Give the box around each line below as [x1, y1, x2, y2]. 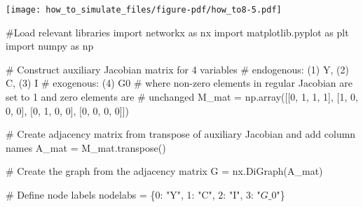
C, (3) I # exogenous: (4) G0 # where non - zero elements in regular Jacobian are [6, 76, 352, 90]
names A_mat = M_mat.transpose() [6, 140, 166, 155]
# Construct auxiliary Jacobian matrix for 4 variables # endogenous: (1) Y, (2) [6, 62, 349, 76]
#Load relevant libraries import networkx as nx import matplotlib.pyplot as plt [6, 24, 349, 39]
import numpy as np [6, 38, 94, 53]
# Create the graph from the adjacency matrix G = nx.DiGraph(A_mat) [6, 164, 323, 178]
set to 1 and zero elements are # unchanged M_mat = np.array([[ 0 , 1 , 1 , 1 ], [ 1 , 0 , [6, 90, 358, 104]
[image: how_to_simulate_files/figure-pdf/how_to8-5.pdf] [6, 5, 282, 15]
